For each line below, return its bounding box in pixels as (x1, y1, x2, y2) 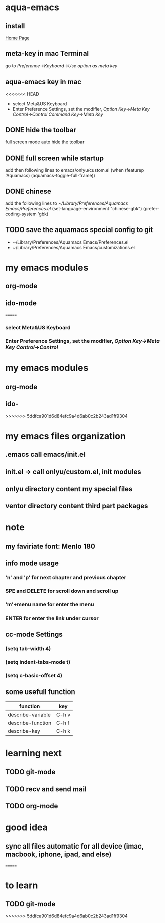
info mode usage (5, 559, 59, 568)
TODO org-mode (5, 802, 58, 810)
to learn (5, 880, 38, 891)
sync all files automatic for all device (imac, (5, 842, 144, 851)
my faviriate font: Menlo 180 (5, 542, 96, 550)
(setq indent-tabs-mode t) (5, 659, 71, 666)
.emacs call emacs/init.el (5, 450, 86, 459)
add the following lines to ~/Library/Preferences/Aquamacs (5, 200, 128, 206)
